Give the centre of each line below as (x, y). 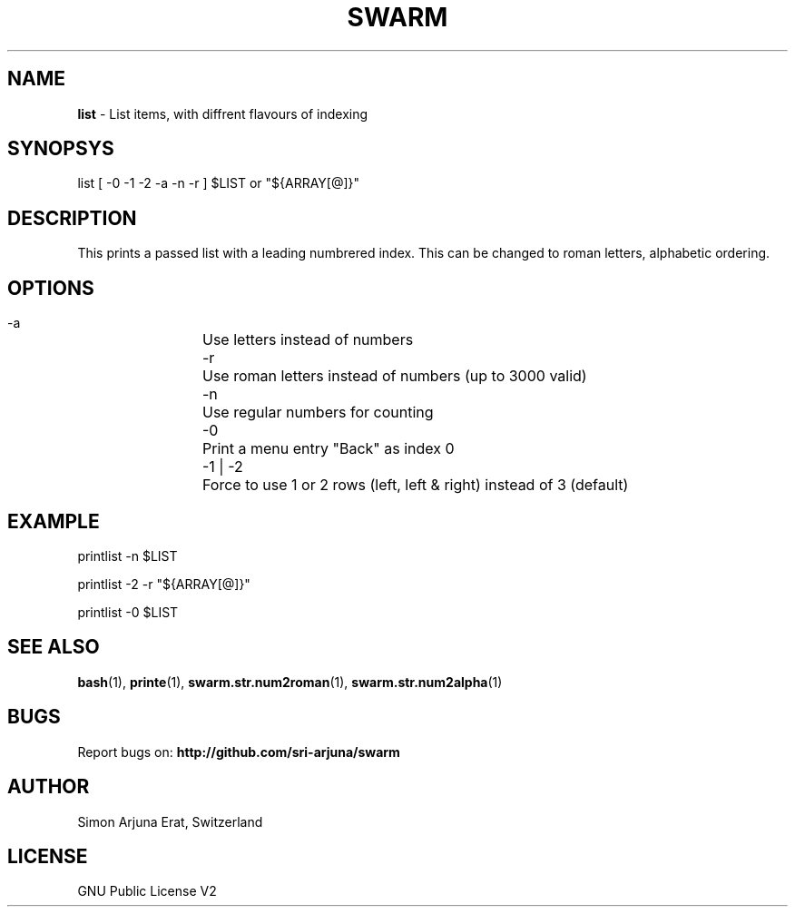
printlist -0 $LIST (128, 612)
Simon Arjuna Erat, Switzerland (170, 821)
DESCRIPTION (72, 218)
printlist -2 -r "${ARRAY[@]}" (164, 584)
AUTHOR (49, 787)
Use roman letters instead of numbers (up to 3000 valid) (395, 376)
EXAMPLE (54, 521)
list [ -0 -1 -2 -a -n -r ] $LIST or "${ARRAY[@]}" (219, 183)
